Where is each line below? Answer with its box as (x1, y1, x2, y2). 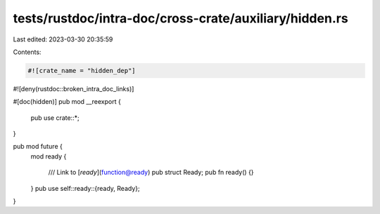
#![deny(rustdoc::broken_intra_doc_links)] (13, 84, 134, 93)
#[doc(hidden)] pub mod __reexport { (13, 98, 121, 106)
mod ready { (30, 152, 67, 161)
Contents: (13, 48, 42, 56)
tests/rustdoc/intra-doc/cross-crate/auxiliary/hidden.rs (13, 11, 348, 26)
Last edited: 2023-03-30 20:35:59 (13, 35, 113, 44)
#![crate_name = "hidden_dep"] (27, 67, 137, 74)
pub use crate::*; (30, 113, 80, 122)
